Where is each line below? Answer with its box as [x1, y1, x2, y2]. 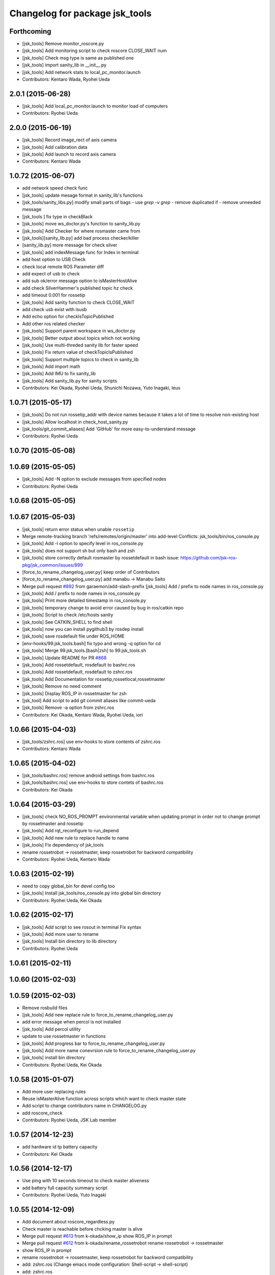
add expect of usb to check [22, 270, 80, 276]
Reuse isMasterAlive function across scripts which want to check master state [22, 1095, 186, 1102]
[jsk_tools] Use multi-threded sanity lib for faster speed [22, 342, 139, 348]
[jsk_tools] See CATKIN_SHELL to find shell [22, 619, 113, 625]
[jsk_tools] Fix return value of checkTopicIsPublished [22, 349, 133, 355]
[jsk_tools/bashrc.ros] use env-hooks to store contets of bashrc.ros [22, 779, 164, 785]
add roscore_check [22, 1110, 63, 1116]
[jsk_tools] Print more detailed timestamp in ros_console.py [22, 597, 146, 604]
